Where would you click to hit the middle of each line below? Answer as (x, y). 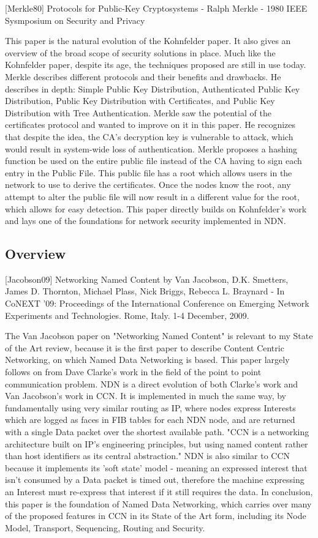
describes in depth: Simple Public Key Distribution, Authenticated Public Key (153, 88)
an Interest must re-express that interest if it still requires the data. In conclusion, (159, 491)
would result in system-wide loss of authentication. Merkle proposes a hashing (151, 148)
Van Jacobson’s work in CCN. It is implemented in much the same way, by (146, 396)
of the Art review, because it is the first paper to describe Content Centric (145, 347)
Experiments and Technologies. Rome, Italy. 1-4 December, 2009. (127, 315)
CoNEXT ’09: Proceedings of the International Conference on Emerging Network (157, 303)
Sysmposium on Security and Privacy (75, 20)
